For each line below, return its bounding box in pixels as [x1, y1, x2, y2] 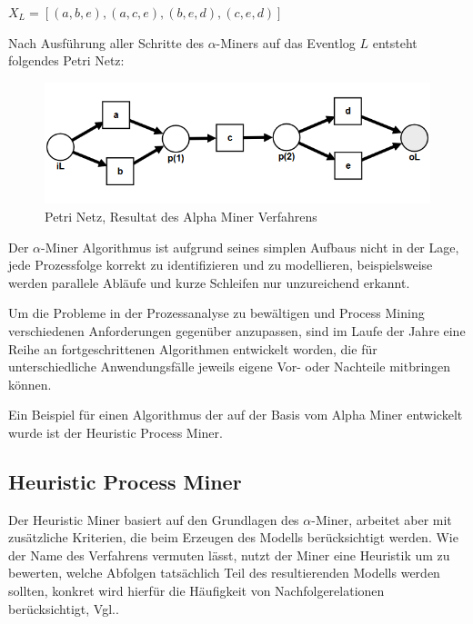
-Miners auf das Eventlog [216, 33, 356, 52]
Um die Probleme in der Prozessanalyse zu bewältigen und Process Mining [8, 303, 425, 322]
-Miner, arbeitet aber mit [311, 510, 452, 529]
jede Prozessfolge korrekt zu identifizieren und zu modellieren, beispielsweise [8, 255, 433, 274]
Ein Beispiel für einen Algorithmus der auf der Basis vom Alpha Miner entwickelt [8, 405, 463, 424]
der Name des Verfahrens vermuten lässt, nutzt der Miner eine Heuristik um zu [8, 545, 450, 564]
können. [8, 374, 52, 393]
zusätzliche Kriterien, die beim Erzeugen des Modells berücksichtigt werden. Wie [8, 528, 458, 547]
